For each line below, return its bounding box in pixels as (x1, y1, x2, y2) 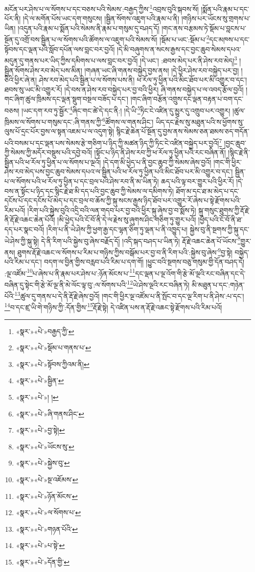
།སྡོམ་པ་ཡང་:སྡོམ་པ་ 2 (160, 33, 209, 45)
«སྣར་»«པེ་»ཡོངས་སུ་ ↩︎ (16, 441, 74, 451)
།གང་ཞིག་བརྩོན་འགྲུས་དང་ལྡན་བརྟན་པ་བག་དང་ (130, 94, 244, 104)
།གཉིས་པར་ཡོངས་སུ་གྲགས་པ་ (181, 13, 251, 24)
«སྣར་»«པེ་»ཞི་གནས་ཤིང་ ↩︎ (16, 408, 84, 418)
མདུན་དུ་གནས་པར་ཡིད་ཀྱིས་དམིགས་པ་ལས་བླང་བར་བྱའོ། (4, 55, 138, 65)
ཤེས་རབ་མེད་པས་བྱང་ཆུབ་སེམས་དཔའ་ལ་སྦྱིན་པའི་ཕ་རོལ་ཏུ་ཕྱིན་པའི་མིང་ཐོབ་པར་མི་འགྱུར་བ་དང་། (4, 166, 233, 177)
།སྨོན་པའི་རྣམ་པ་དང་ (201, 3, 249, 14)
